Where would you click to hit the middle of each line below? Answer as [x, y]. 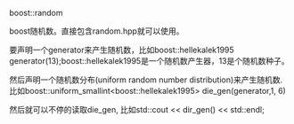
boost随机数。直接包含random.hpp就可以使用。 [97, 31]
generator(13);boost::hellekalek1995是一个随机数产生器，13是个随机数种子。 [149, 61]
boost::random [37, 13]
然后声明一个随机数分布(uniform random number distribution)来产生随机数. [146, 80]
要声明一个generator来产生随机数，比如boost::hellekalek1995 [122, 50]
